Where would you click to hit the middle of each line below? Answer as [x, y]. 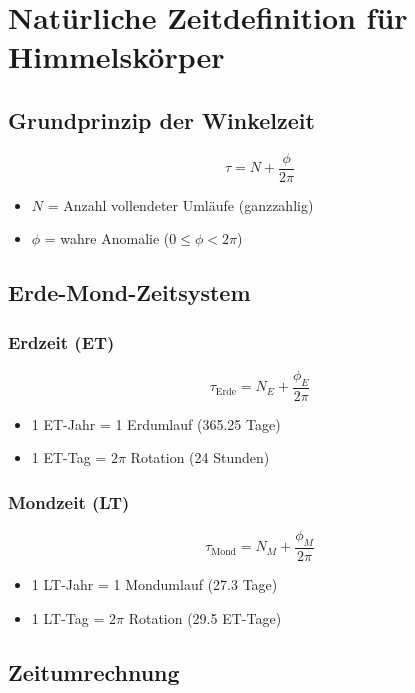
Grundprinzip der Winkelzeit [161, 119]
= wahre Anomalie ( [107, 238]
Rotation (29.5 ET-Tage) [205, 617]
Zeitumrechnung [94, 671]
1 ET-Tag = [69, 457]
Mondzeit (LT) [69, 501]
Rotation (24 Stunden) [200, 457]
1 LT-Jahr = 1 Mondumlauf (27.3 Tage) [154, 584]
